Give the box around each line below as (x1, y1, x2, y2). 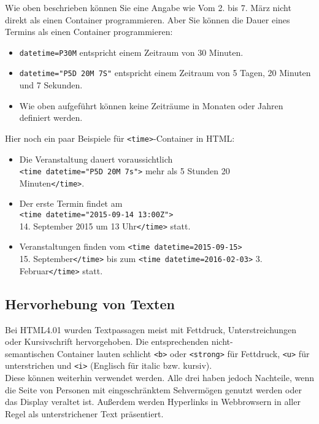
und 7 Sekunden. (19, 79, 83, 91)
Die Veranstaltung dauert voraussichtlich (19, 152, 173, 165)
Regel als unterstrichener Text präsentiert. (5, 407, 164, 420)
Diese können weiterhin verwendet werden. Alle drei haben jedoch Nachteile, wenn (5, 371, 315, 384)
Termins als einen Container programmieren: (5, 25, 173, 38)
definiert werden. (19, 111, 83, 124)
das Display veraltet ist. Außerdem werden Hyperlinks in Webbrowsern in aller (5, 395, 301, 408)
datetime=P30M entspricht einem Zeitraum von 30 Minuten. (19, 45, 244, 58)
